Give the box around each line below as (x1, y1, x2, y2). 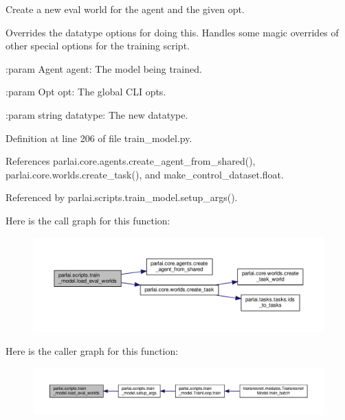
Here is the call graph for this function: (5, 213, 170, 227)
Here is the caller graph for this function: (5, 344, 179, 358)
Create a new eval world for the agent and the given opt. (5, 2, 245, 16)
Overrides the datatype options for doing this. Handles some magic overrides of (5, 25, 339, 39)
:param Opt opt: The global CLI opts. (5, 84, 166, 99)
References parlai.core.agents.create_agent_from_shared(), (5, 154, 256, 168)
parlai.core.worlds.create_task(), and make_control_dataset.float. (5, 167, 284, 181)
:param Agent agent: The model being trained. (5, 61, 202, 75)
